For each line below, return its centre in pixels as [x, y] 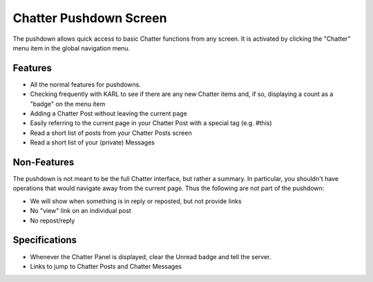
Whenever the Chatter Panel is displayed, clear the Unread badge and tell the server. [151, 256]
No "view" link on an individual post [80, 211]
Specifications [45, 240]
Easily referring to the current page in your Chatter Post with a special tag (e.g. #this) [151, 123]
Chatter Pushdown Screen [90, 18]
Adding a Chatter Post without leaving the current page [109, 113]
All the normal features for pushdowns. [86, 84]
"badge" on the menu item [68, 104]
